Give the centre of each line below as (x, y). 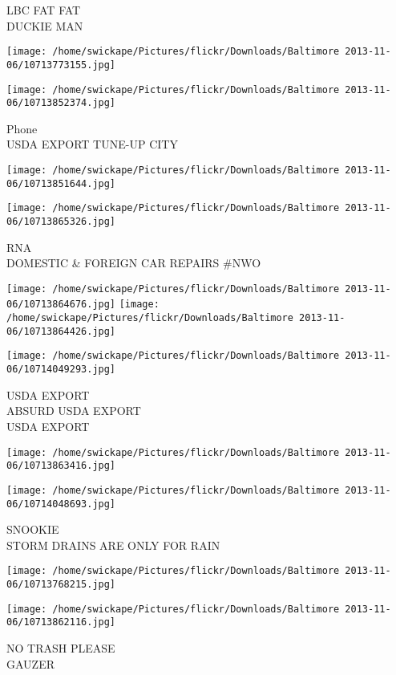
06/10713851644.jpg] (61, 183)
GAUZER (30, 663)
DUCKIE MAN (45, 25)
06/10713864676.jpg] (61, 305)
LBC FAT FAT (44, 10)
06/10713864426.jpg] (61, 331)
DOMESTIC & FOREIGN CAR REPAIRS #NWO (134, 263)
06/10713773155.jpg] (61, 65)
